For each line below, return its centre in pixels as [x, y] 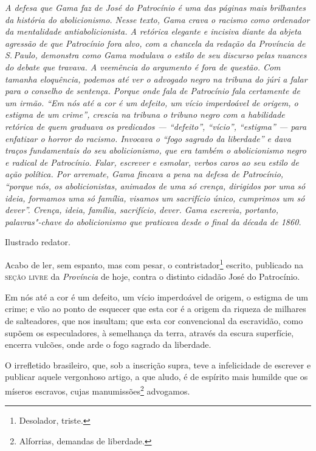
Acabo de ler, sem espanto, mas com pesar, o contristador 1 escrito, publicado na [154, 263]
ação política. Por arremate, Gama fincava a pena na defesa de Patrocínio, [144, 174]
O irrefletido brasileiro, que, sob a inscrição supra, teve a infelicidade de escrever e [158, 365]
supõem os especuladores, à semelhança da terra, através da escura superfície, [149, 332]
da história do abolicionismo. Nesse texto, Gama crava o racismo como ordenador [157, 19]
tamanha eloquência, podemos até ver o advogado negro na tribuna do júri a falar [156, 79]
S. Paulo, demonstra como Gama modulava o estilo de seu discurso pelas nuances [156, 55]
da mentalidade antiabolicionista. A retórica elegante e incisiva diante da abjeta [153, 31]
